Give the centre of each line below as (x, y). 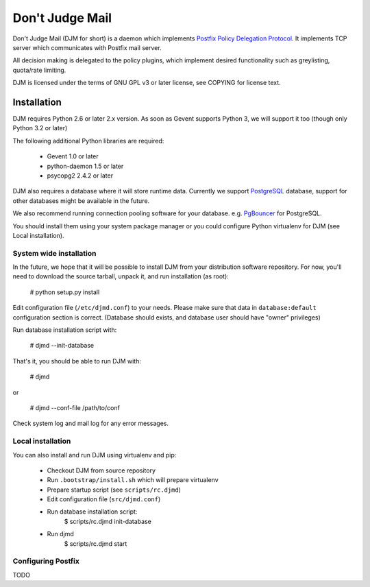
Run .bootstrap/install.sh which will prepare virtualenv (133, 480)
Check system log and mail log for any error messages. (91, 423)
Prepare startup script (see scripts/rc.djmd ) (114, 490)
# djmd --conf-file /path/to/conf (75, 407)
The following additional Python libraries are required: (88, 141)
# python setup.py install (65, 292)
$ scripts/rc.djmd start (96, 543)
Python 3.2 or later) (40, 128)
